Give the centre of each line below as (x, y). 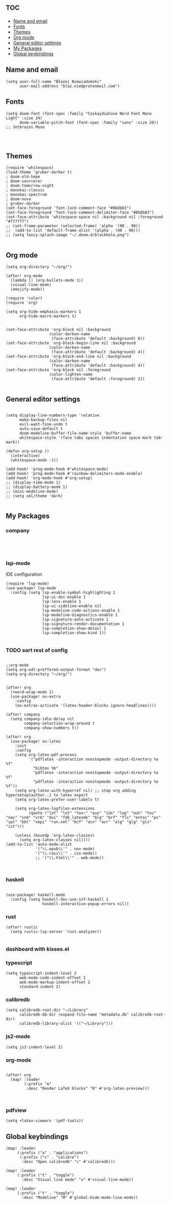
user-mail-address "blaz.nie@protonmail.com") (69, 86)
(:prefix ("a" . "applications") (52, 1153)
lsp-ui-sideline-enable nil (72, 606)
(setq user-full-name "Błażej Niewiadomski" (54, 81)
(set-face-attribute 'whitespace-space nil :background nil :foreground (84, 217)
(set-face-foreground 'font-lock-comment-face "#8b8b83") (68, 208)
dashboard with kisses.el (37, 949)
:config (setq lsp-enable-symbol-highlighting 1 (63, 592)
